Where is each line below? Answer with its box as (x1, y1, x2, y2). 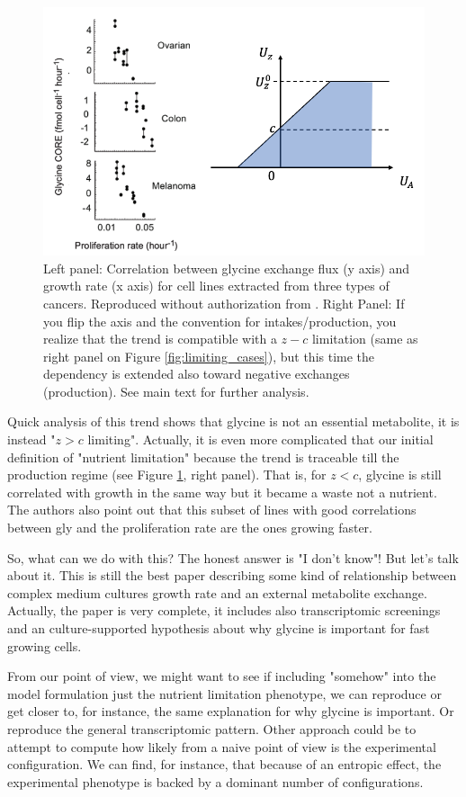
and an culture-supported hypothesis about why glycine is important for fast (7, 619, 430, 637)
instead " (7, 430, 56, 449)
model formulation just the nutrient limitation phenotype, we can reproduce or (7, 684, 442, 703)
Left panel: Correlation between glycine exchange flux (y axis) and (43, 258, 410, 277)
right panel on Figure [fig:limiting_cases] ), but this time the (43, 346, 375, 365)
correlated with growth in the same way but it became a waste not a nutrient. (7, 482, 437, 501)
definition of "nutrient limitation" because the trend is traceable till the (7, 447, 399, 466)
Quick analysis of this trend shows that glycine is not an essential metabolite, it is (7, 412, 460, 431)
